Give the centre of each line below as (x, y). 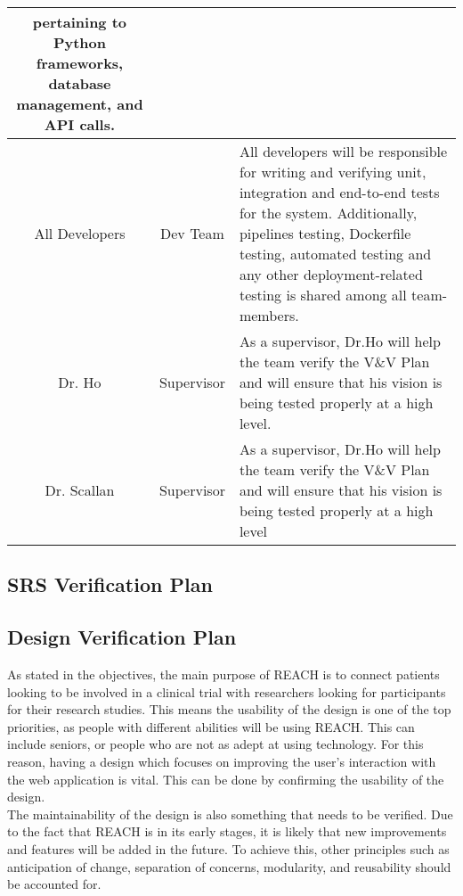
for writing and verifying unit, (333, 172)
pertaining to (80, 22)
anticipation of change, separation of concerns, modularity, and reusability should (229, 866)
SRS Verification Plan (110, 584)
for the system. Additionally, (328, 213)
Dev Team (192, 233)
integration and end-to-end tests (339, 192)
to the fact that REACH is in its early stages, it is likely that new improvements (227, 831)
